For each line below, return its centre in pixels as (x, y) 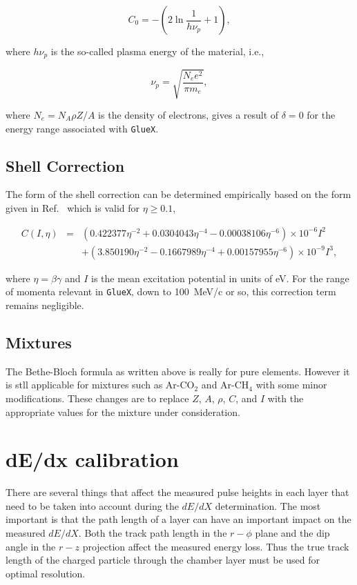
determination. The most (268, 505)
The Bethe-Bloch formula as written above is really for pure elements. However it (178, 371)
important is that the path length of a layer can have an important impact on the (178, 519)
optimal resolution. (46, 573)
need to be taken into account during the (92, 505)
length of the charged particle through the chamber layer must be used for (163, 560)
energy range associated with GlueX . (82, 128)
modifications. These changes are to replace (97, 398)
